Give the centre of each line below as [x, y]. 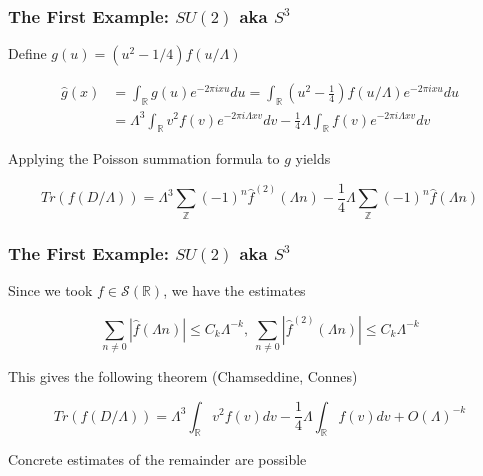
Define [27, 53]
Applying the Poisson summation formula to [144, 158]
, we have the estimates [234, 289]
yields [313, 158]
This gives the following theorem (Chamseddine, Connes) [183, 375]
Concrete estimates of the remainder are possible [157, 459]
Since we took [50, 289]
